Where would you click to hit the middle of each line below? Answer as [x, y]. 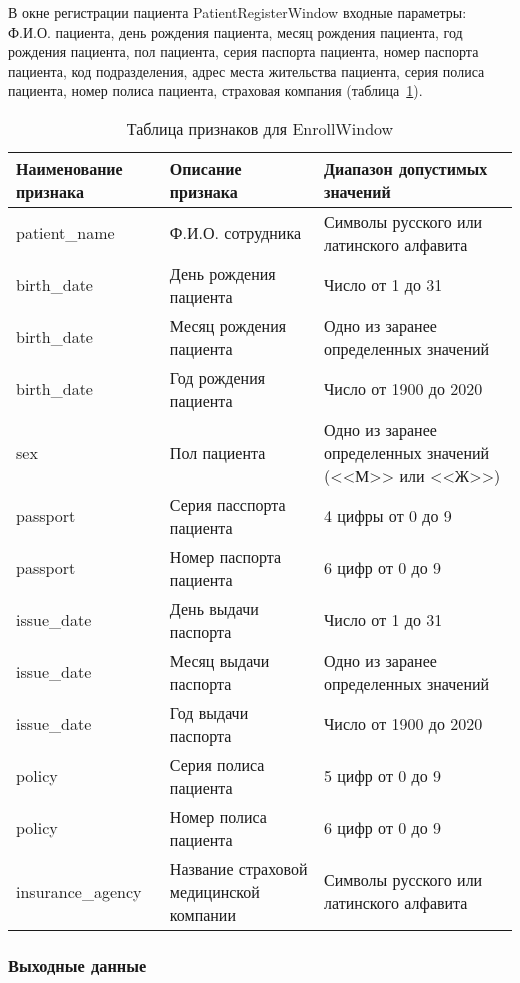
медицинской [214, 891]
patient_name [65, 233]
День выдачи [214, 608]
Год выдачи [209, 712]
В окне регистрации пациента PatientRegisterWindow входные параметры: [237, 12]
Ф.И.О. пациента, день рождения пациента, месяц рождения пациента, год [235, 31]
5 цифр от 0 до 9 [382, 776]
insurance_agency [79, 891]
